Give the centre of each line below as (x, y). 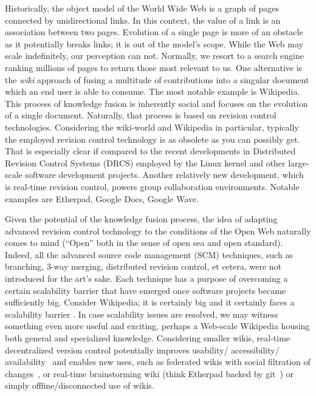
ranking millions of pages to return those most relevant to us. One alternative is (154, 67)
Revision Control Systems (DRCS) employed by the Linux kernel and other (145, 162)
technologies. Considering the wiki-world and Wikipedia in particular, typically (152, 127)
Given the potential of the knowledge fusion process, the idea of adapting (141, 219)
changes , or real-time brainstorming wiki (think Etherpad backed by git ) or (149, 373)
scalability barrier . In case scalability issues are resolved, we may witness (142, 314)
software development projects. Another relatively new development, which (164, 175)
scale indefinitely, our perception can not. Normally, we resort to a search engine (155, 56)
